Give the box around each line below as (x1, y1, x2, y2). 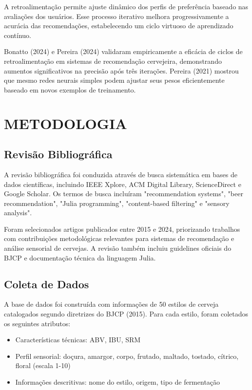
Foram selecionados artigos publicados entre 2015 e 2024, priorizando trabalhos (4, 223, 240, 234)
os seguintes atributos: (4, 318, 71, 328)
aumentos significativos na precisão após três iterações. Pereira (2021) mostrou (4, 65, 239, 75)
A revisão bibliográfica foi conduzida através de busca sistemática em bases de (4, 169, 237, 179)
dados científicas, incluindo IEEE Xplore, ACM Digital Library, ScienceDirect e (4, 179, 241, 189)
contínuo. (4, 30, 32, 40)
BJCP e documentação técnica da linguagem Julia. (4, 252, 156, 262)
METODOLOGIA (4, 113, 127, 133)
